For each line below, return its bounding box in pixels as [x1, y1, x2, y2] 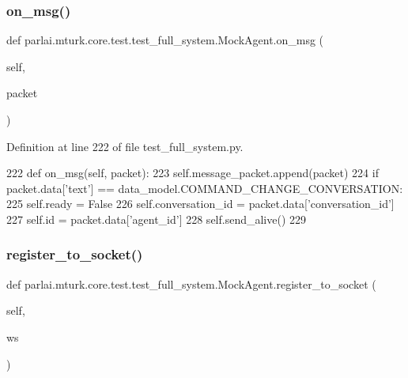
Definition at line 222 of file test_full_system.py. [6, 138, 244, 154]
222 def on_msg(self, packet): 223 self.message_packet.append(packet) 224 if [6, 164, 379, 181]
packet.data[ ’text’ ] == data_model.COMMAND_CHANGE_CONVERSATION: [6, 180, 403, 196]
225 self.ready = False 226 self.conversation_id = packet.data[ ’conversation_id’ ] [6, 195, 395, 212]
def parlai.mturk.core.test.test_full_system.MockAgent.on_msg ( [6, 32, 324, 48]
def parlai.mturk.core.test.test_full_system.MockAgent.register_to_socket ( [6, 275, 376, 292]
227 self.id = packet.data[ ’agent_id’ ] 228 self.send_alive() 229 [6, 210, 307, 227]
